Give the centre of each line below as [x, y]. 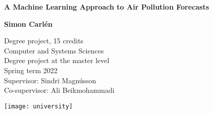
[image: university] [39, 106]
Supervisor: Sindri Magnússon [50, 80]
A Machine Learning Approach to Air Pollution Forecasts [107, 7]
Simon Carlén [29, 23]
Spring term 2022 [31, 70]
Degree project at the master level [57, 60]
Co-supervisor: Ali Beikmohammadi [59, 90]
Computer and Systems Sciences [54, 50]
